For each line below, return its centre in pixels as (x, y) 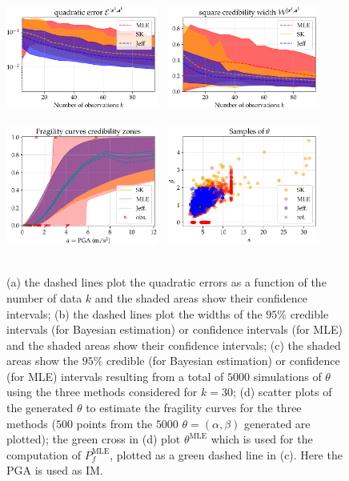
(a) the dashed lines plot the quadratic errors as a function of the (166, 282)
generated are (277, 423)
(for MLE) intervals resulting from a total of (115, 376)
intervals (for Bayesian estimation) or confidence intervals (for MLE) (174, 329)
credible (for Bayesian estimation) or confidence (223, 361)
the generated (40, 408)
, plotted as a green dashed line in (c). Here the (226, 454)
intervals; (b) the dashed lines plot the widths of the (134, 313)
